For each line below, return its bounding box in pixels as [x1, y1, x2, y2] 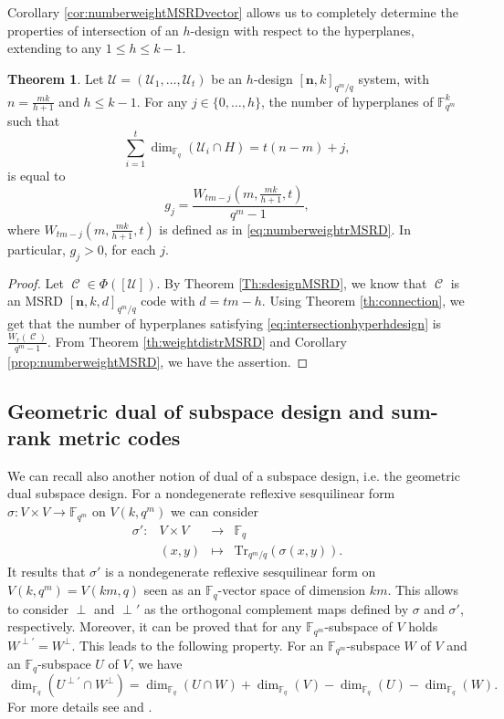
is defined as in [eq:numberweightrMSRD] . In [159, 219, 411, 238]
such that [7, 111, 60, 130]
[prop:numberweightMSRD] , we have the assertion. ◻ [7, 351, 309, 370]
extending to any [7, 38, 102, 57]
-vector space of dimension [217, 580, 366, 599]
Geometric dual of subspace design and [7, 396, 384, 424]
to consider [7, 599, 69, 618]
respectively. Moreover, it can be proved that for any [7, 617, 302, 636]
